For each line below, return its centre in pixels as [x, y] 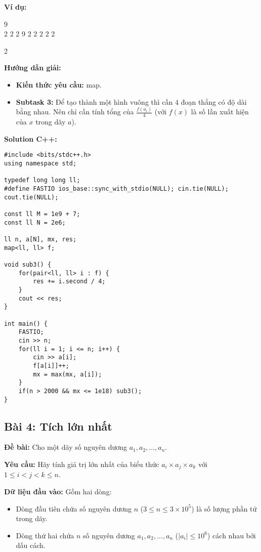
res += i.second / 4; [69, 282]
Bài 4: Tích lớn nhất [58, 426]
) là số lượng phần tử [224, 508]
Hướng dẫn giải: [33, 68]
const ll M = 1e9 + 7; [42, 214]
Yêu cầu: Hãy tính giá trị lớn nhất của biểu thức [82, 464]
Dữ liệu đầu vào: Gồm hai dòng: [58, 492]
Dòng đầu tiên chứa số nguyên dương [74, 508]
